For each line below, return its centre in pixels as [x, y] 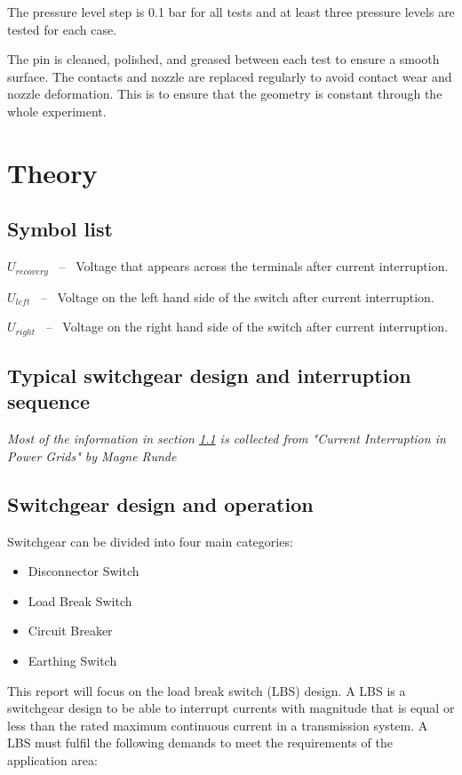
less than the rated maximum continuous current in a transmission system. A [218, 725]
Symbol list [60, 229]
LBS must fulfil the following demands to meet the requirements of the [200, 743]
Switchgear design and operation [160, 503]
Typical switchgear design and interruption [209, 376]
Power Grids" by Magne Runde [92, 455]
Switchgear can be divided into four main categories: [150, 541]
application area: [52, 759]
